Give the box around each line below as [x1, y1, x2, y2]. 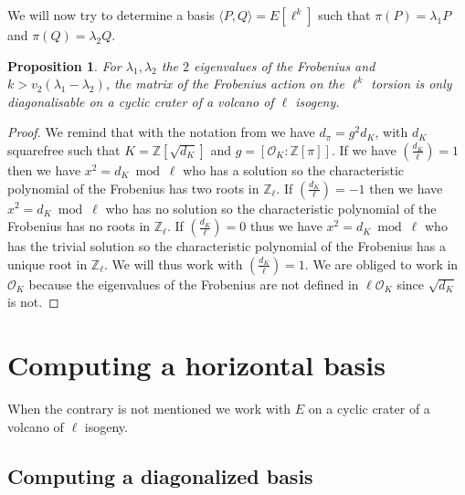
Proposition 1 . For [7, 56, 122, 75]
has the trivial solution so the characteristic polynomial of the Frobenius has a [7, 237, 446, 256]
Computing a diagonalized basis [7, 461, 313, 490]
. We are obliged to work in [304, 254, 459, 273]
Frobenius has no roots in [7, 216, 151, 236]
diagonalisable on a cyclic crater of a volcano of [7, 91, 274, 111]
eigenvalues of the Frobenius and [194, 56, 375, 75]
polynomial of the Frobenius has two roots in [7, 178, 259, 197]
